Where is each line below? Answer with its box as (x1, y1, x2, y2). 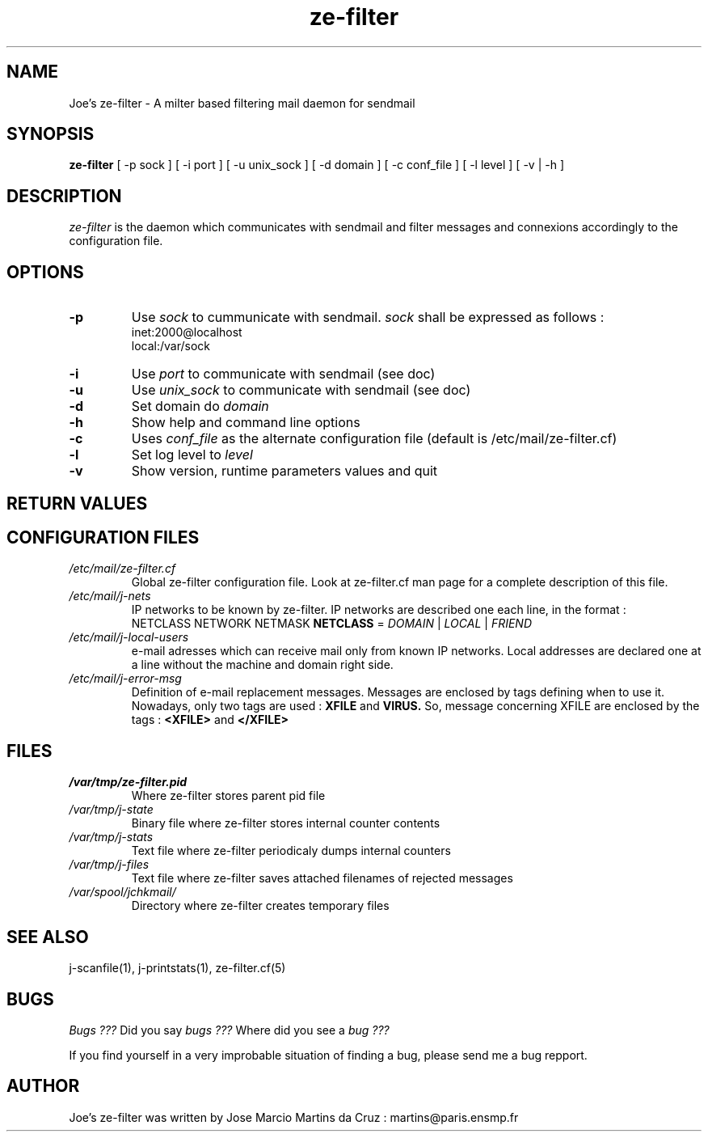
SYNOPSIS (6, 124, 95, 145)
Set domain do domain (131, 398, 269, 415)
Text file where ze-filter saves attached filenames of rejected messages (131, 871, 513, 886)
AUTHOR (6, 1076, 80, 1097)
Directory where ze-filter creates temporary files (131, 899, 390, 913)
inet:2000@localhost (131, 325, 242, 340)
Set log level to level (131, 446, 253, 463)
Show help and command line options (131, 414, 360, 431)
